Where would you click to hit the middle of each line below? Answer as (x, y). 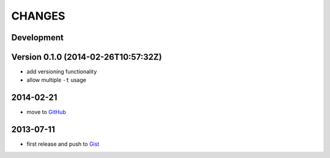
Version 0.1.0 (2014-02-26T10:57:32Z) (86, 57)
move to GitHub (46, 112)
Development (38, 38)
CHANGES (38, 16)
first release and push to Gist (63, 144)
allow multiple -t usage (57, 80)
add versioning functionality (62, 72)
